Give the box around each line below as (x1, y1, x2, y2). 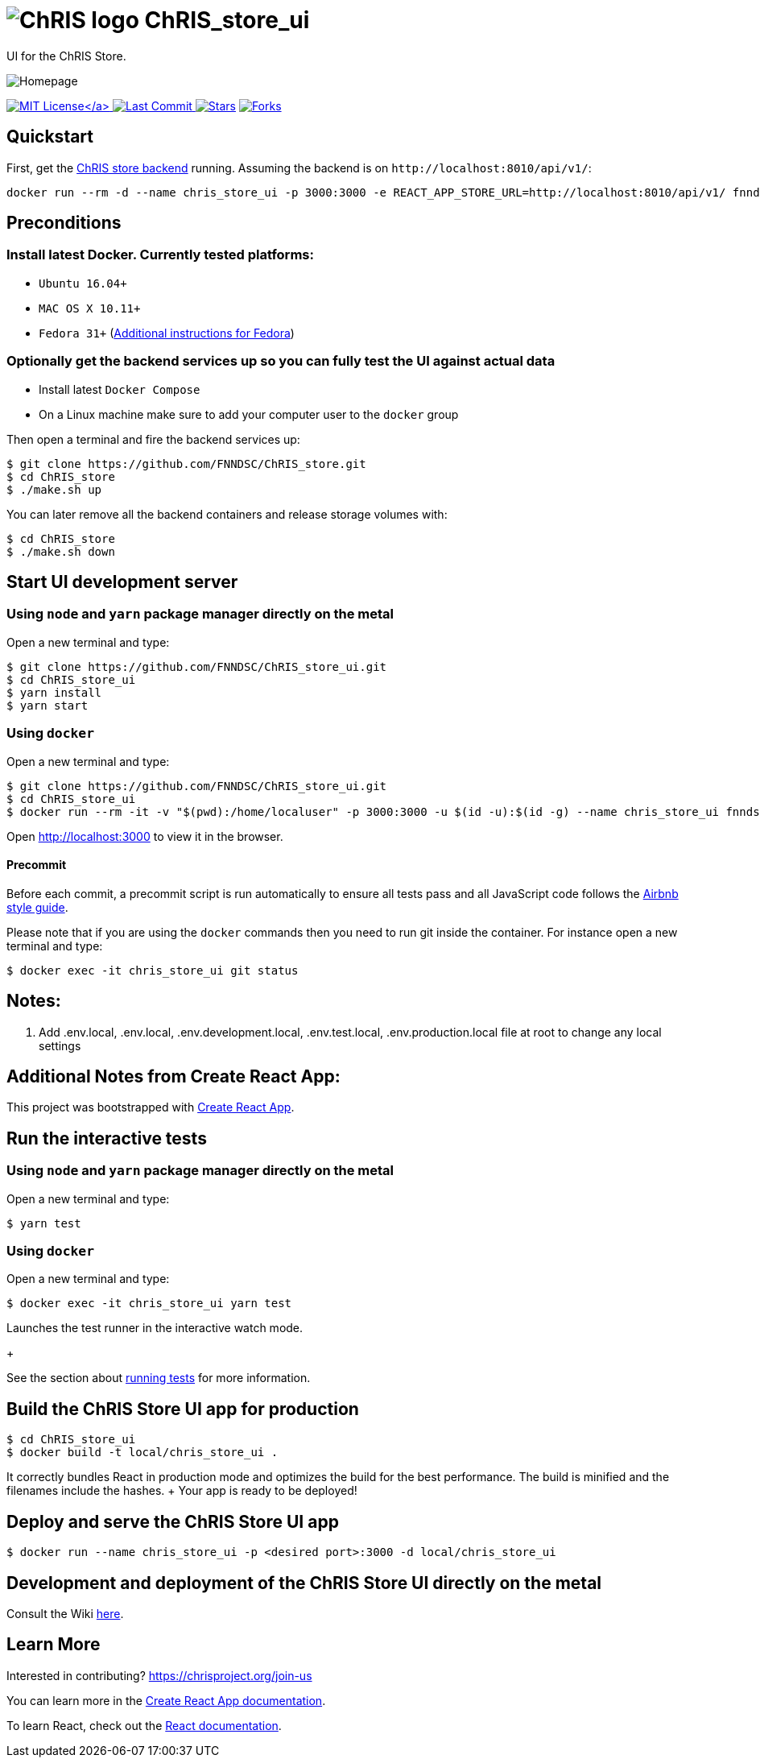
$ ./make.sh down (6, 544, 115, 558)
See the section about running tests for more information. (6, 1371, 311, 1385)
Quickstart (6, 126, 94, 147)
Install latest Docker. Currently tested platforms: (6, 246, 314, 263)
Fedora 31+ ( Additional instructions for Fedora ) (39, 325, 295, 340)
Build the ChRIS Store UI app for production (6, 1398, 359, 1419)
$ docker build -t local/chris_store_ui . (6, 1446, 279, 1459)
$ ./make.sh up (6, 482, 102, 496)
